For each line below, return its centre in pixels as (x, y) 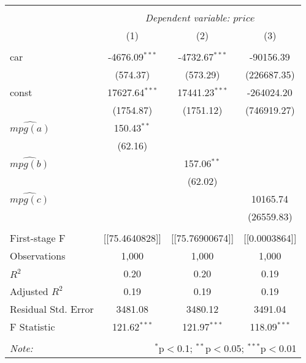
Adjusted (29, 291)
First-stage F (38, 238)
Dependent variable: (187, 17)
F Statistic (33, 327)
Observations (38, 256)
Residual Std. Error (52, 309)
